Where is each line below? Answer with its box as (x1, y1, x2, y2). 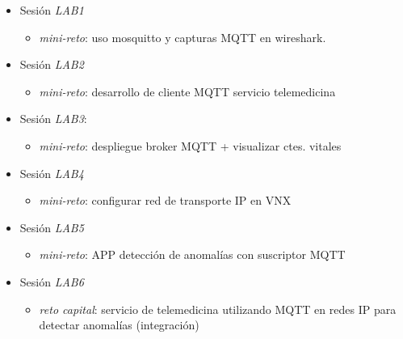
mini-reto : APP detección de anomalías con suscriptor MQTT (39, 246, 346, 263)
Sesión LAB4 (19, 164, 84, 181)
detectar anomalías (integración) (39, 316, 199, 333)
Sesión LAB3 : (19, 110, 87, 127)
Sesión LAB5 (19, 218, 84, 235)
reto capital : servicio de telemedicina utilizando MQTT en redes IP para (39, 300, 397, 317)
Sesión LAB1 (19, 2, 84, 18)
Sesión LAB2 (19, 56, 84, 73)
